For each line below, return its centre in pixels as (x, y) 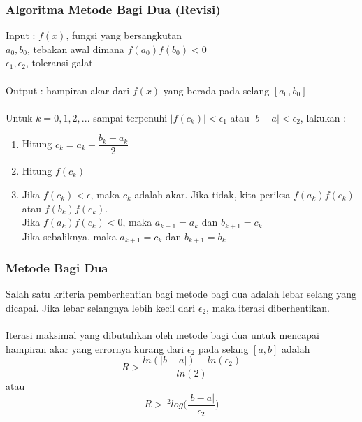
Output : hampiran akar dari (68, 90)
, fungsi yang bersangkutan (124, 35)
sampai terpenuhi (130, 117)
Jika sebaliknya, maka (69, 236)
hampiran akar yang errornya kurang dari (95, 348)
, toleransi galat (59, 63)
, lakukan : (323, 117)
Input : (21, 35)
